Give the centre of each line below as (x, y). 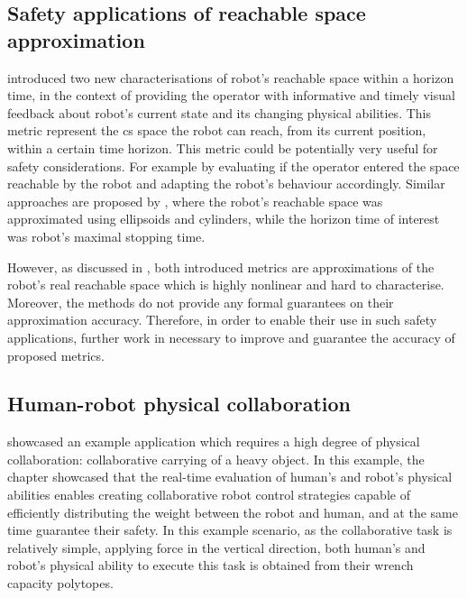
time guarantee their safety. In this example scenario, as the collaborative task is (230, 530)
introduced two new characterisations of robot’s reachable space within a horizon (231, 77)
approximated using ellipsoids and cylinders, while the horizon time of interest (224, 219)
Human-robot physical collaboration (179, 404)
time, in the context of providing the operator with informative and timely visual (231, 95)
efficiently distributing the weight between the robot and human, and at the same (233, 512)
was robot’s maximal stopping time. (106, 236)
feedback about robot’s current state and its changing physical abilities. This (219, 112)
